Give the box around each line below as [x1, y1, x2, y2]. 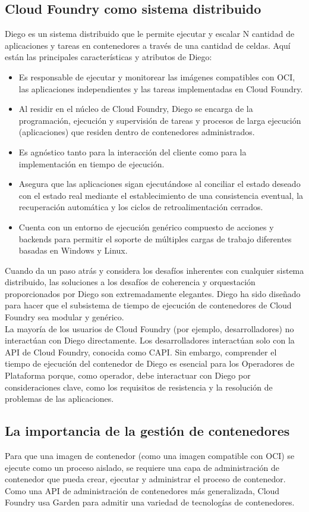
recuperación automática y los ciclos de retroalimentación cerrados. [18, 201, 263, 213]
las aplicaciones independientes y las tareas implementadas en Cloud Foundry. [18, 82, 303, 95]
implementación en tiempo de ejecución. [18, 157, 165, 170]
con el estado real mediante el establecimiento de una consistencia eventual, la [18, 189, 304, 201]
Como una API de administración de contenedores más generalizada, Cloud [5, 484, 280, 497]
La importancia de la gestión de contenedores [5, 422, 290, 440]
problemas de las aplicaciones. [5, 392, 114, 405]
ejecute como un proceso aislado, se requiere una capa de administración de [5, 461, 280, 473]
